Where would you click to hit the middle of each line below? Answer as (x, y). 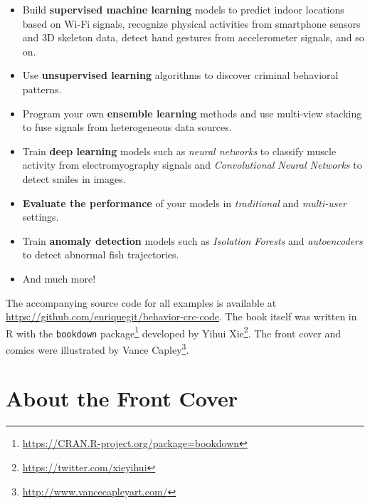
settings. (41, 217)
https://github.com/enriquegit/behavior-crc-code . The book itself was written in (181, 316)
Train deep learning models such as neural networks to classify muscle (179, 151)
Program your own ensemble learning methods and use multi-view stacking (192, 113)
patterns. (42, 89)
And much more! (59, 278)
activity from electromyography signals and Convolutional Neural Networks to (192, 165)
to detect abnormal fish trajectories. (101, 254)
